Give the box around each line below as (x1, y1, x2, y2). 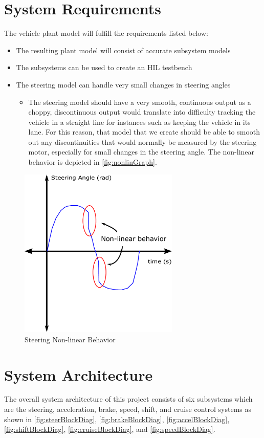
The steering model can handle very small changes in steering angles (16, 79, 231, 90)
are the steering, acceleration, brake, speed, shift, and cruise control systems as (4, 404, 252, 414)
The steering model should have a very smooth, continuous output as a (28, 96, 251, 107)
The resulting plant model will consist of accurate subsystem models (16, 45, 231, 55)
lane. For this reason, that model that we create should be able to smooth (28, 126, 260, 137)
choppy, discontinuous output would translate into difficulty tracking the (28, 106, 256, 117)
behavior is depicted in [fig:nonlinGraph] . (28, 157, 157, 167)
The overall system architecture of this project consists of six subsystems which (4, 393, 253, 404)
